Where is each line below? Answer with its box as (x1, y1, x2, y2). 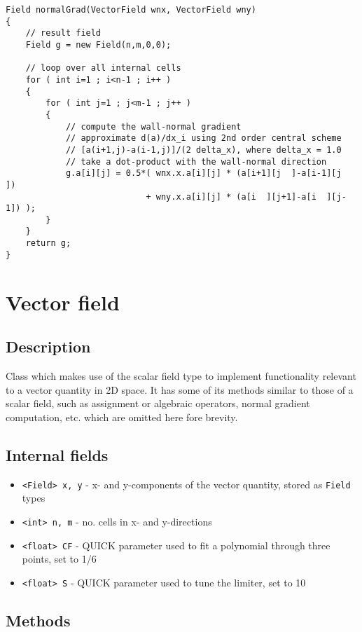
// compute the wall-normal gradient (65, 121, 242, 132)
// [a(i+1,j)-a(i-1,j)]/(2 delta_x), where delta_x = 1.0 (65, 144, 342, 155)
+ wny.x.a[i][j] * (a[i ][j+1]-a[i (146, 191, 316, 202)
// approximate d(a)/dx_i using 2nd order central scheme (65, 133, 342, 144)
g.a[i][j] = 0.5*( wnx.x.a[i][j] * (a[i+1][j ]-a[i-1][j (65, 168, 342, 179)
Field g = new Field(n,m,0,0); (25, 39, 172, 50)
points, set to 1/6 (22, 551, 97, 566)
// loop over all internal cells (25, 63, 181, 74)
